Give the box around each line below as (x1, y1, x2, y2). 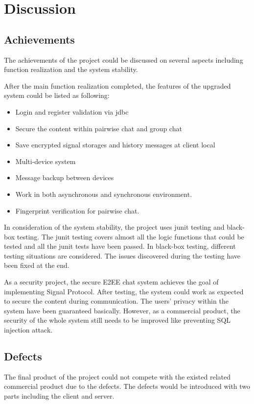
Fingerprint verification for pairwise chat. (15, 205, 139, 215)
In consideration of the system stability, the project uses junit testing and (4, 222, 225, 232)
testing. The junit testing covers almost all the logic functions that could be (17, 231, 244, 241)
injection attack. (4, 325, 53, 335)
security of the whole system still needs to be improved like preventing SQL (4, 315, 231, 325)
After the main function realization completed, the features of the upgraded (4, 80, 231, 91)
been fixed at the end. (4, 260, 69, 270)
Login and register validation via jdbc (15, 106, 129, 117)
